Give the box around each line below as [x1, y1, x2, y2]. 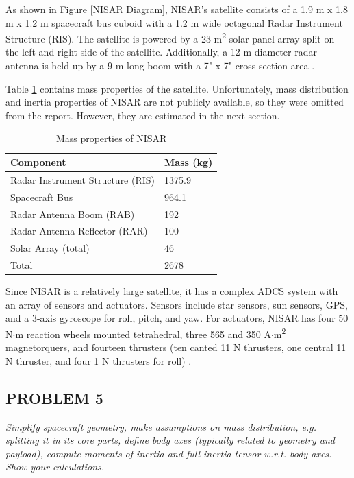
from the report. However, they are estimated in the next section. [5, 108, 280, 122]
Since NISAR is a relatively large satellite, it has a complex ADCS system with [5, 284, 338, 298]
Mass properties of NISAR [55, 131, 167, 145]
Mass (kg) [164, 155, 213, 169]
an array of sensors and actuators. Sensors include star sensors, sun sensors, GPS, [5, 297, 348, 311]
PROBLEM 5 [5, 387, 103, 408]
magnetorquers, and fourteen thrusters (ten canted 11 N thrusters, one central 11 [5, 340, 346, 355]
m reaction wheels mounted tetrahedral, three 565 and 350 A [15, 326, 271, 341]
